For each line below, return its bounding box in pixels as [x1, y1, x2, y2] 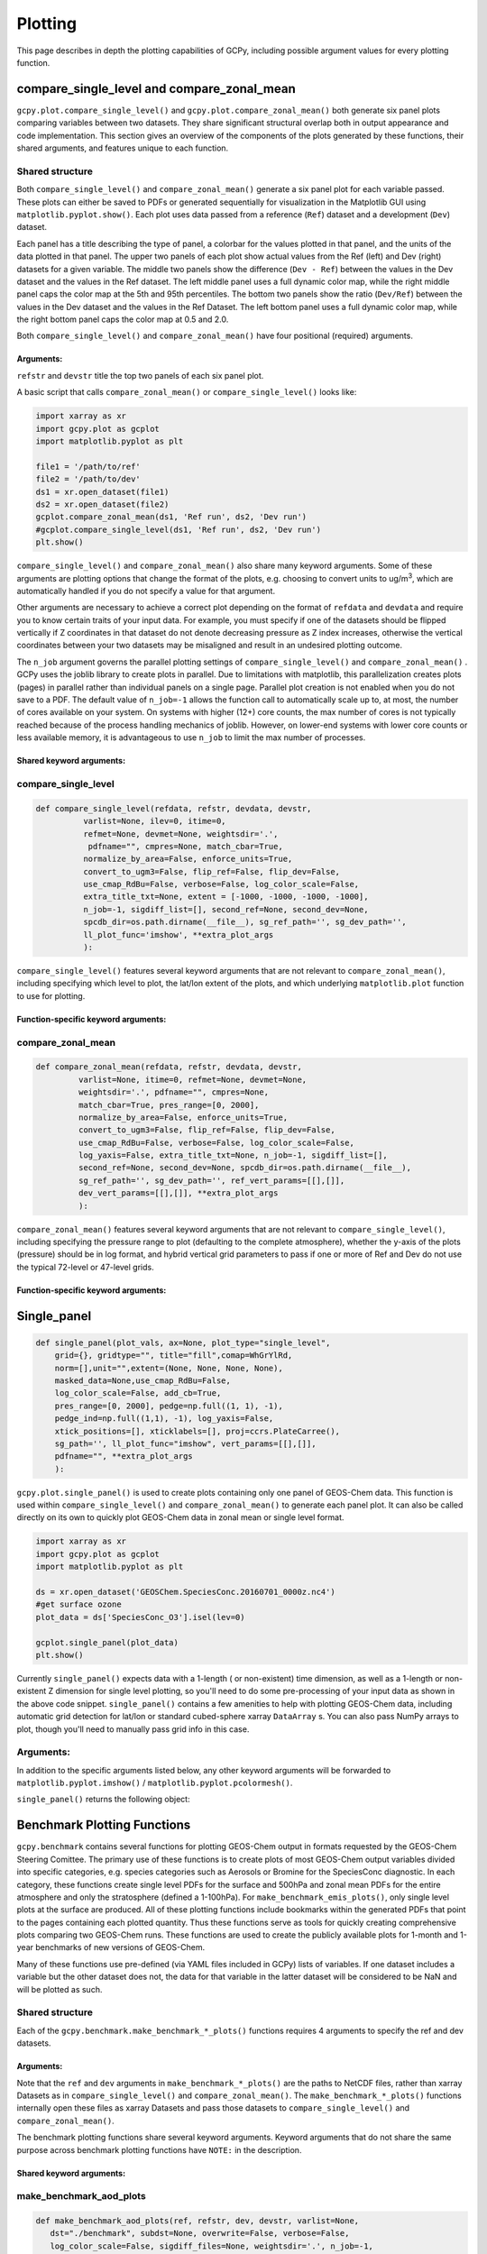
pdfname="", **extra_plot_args [54, 1452, 193, 1461]
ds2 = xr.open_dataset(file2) [35, 499, 170, 509]
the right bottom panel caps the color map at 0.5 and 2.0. [16, 314, 229, 325]
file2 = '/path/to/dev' [35, 474, 142, 484]
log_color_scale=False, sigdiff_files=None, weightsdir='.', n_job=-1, [50, 2240, 374, 2251]
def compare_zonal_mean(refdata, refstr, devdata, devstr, [35, 1062, 302, 1072]
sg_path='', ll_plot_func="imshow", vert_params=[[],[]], [54, 1438, 317, 1449]
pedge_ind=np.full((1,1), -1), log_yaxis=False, [54, 1414, 274, 1424]
